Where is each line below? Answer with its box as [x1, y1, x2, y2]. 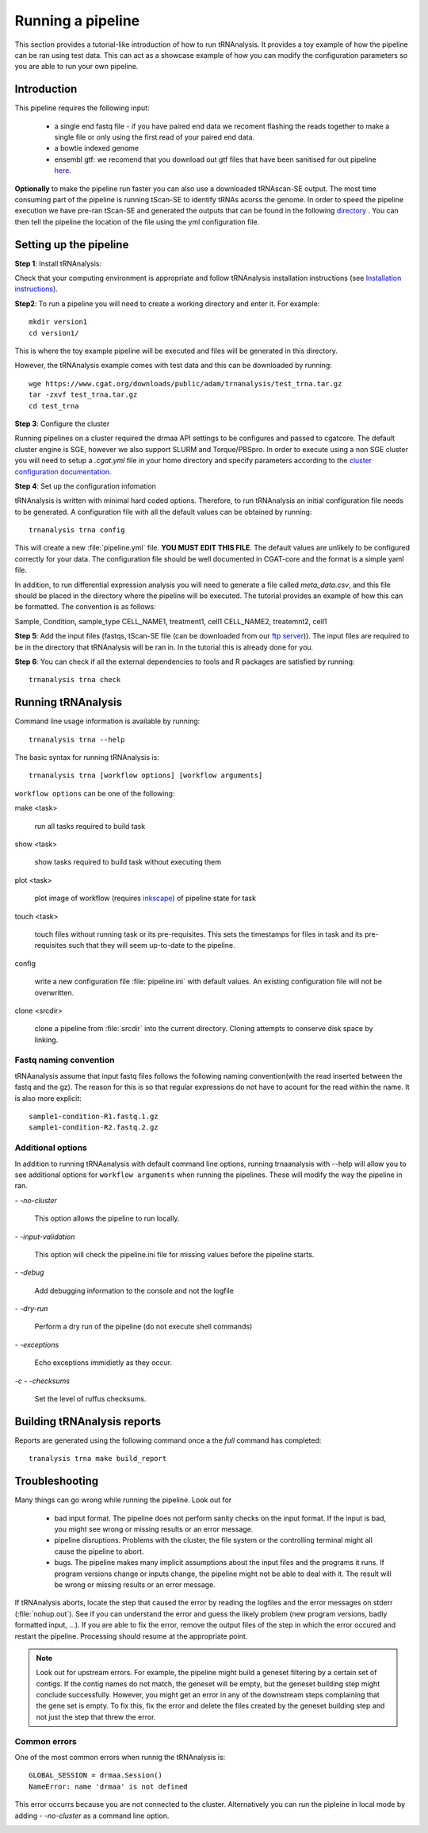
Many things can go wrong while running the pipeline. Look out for [14, 1495, 232, 1505]
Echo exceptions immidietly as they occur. [34, 1358, 173, 1367]
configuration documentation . [14, 466, 112, 476]
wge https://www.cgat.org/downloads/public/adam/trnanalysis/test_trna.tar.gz [29, 379, 342, 388]
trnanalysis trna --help [29, 734, 125, 744]
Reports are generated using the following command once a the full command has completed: [14, 1436, 322, 1445]
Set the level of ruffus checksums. [34, 1394, 147, 1404]
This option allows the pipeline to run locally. [34, 1214, 180, 1223]
